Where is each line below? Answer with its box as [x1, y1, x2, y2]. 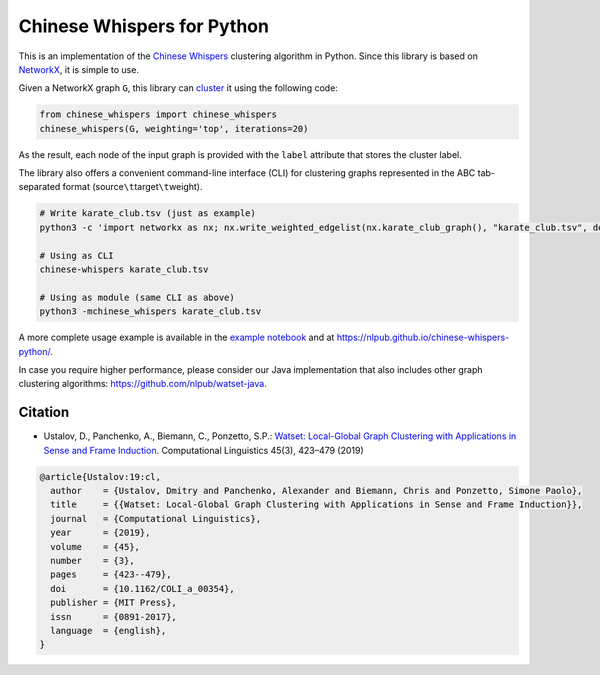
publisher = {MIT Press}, [50, 597, 177, 609]
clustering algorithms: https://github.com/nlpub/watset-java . [18, 378, 267, 390]
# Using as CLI [39, 250, 114, 261]
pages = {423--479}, [50, 569, 172, 580]
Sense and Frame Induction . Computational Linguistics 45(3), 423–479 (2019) [43, 444, 364, 456]
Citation [18, 404, 70, 421]
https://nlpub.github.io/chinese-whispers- [336, 331, 510, 344]
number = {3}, [50, 555, 135, 566]
